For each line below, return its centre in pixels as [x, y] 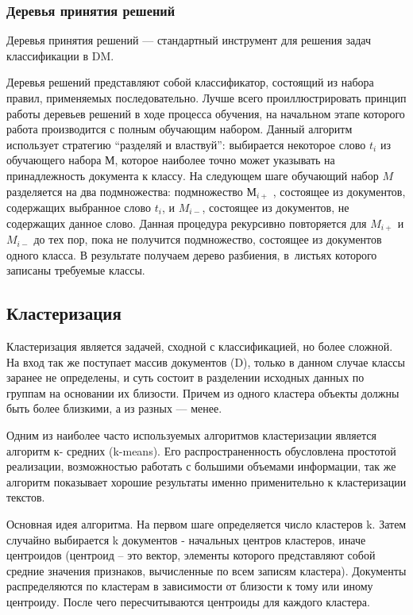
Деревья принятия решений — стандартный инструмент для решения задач [189, 40]
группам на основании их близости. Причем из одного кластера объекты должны [203, 392]
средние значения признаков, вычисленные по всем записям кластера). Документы [206, 570]
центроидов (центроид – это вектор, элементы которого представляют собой [191, 555]
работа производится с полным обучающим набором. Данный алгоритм [179, 129]
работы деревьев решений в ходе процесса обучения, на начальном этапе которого [206, 113]
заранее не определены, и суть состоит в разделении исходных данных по [185, 377]
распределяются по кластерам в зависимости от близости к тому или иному [190, 586]
